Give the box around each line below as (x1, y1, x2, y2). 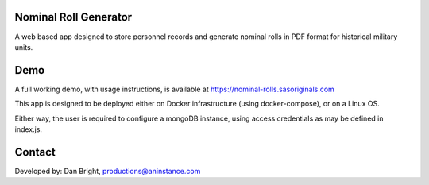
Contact (14, 145, 56, 159)
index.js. (14, 124, 43, 134)
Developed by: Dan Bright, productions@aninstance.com (14, 166, 201, 175)
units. (14, 42, 33, 52)
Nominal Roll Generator (14, 10, 133, 24)
